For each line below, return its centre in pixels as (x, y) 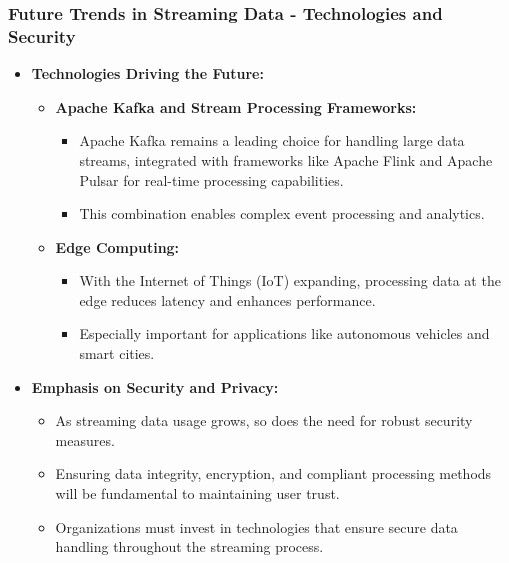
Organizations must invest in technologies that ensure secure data (256, 526)
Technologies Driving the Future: (147, 73)
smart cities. (117, 353)
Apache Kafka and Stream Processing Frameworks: (236, 106)
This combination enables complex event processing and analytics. (282, 213)
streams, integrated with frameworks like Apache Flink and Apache (286, 159)
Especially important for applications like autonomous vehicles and (284, 333)
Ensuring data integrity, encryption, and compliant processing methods (273, 473)
